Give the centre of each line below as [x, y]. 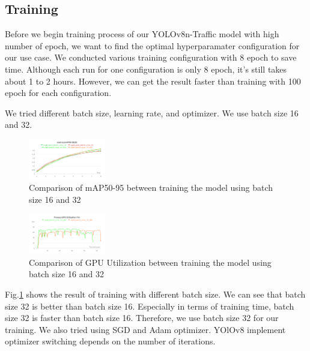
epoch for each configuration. [58, 93]
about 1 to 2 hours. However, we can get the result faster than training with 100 [153, 81]
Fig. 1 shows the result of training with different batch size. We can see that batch [155, 294]
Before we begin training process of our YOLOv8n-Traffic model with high [142, 34]
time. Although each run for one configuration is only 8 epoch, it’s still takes [146, 69]
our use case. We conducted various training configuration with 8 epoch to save [151, 57]
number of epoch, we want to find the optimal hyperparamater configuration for [152, 45]
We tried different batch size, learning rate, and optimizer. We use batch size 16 [152, 112]
